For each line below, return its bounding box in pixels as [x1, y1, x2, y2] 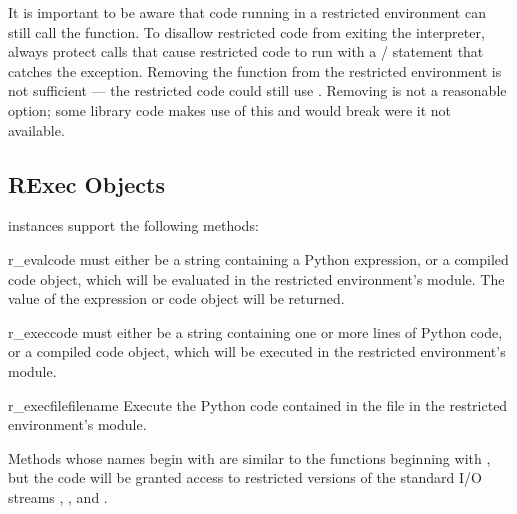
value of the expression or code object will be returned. [8, 288, 345, 309]
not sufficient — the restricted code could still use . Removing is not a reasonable [8, 80, 507, 101]
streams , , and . [8, 486, 108, 507]
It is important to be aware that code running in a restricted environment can [8, 2, 486, 22]
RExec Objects [8, 168, 165, 199]
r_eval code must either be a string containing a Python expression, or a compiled [8, 248, 509, 269]
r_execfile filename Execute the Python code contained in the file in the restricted [8, 394, 508, 415]
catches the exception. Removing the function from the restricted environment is [8, 60, 502, 81]
